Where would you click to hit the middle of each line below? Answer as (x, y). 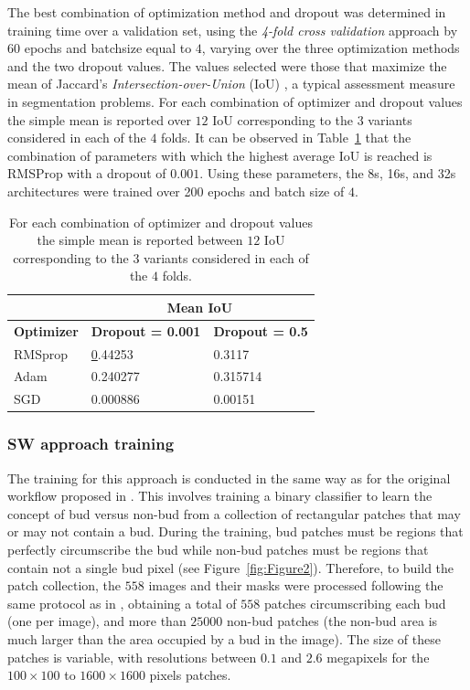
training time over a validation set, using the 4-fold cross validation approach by (233, 30)
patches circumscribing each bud (355, 603)
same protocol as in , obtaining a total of (122, 603)
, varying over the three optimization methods (331, 48)
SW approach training (91, 444)
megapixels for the (378, 657)
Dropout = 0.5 (261, 330)
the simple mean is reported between (140, 240)
